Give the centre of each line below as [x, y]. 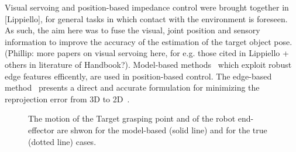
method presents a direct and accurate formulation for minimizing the [132, 87]
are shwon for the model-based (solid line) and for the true [162, 129]
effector [41, 129]
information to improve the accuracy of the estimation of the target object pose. [149, 41]
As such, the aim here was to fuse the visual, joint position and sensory [132, 30]
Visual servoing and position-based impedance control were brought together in [147, 7]
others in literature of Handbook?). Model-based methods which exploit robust [148, 64]
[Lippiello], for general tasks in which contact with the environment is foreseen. [146, 18]
